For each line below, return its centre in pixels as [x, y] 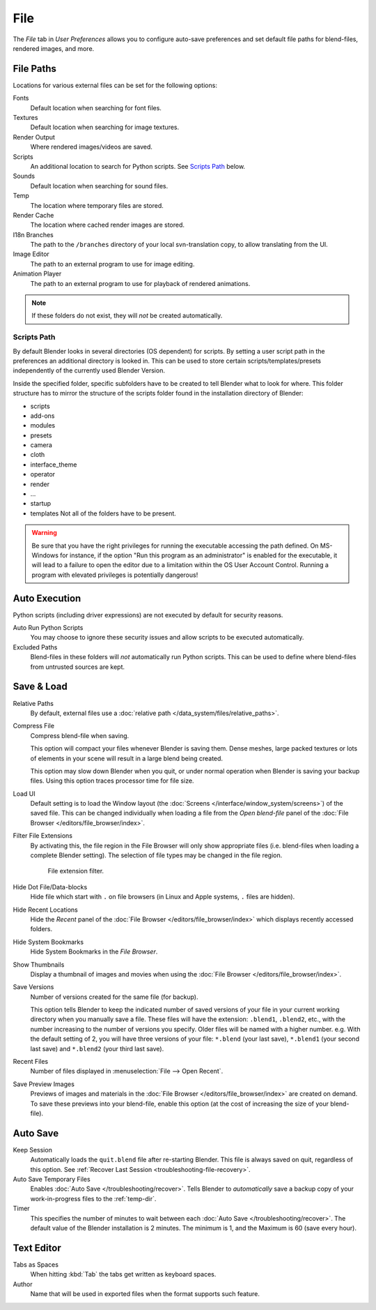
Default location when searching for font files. [96, 107]
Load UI [24, 793]
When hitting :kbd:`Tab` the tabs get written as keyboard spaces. [123, 1274]
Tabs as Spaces [36, 1264]
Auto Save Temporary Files [52, 1180]
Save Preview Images [44, 1084]
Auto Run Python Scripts [48, 628]
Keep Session [32, 1150]
